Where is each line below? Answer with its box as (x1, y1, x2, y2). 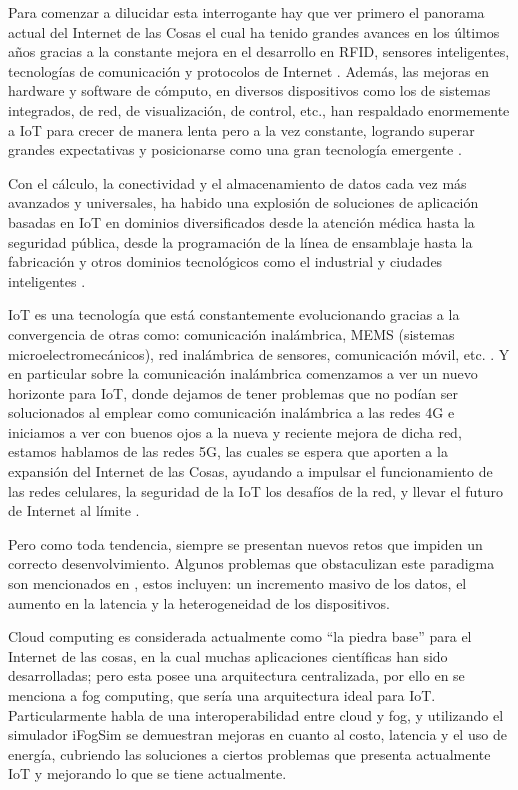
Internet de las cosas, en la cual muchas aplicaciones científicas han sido (8, 645, 448, 666)
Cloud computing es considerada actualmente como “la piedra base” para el (8, 626, 472, 647)
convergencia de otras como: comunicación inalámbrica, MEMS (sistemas (8, 323, 455, 344)
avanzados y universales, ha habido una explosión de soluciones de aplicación (8, 192, 479, 213)
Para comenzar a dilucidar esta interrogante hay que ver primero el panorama (8, 2, 485, 22)
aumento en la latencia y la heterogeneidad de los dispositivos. (8, 592, 390, 613)
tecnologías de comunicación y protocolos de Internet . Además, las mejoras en (8, 60, 490, 81)
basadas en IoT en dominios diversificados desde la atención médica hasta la (8, 211, 475, 232)
